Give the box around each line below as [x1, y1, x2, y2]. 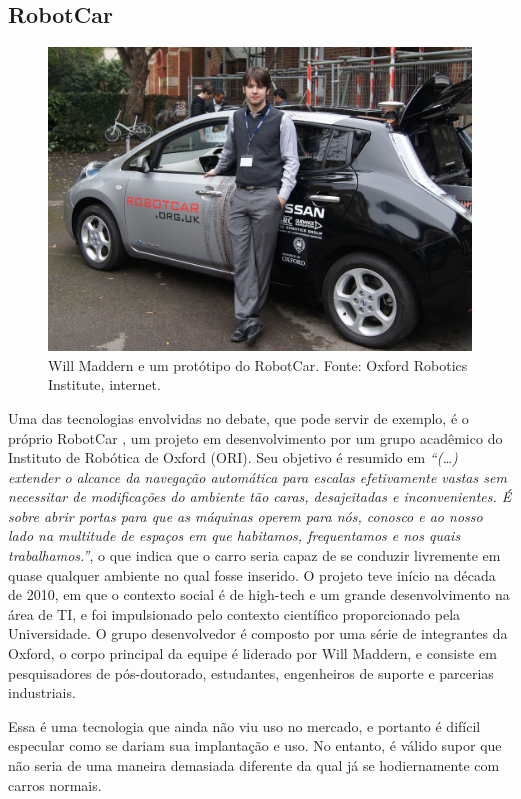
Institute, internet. [48, 374, 161, 395]
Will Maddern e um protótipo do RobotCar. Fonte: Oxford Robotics [48, 354, 468, 375]
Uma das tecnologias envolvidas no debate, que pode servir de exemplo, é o [8, 407, 469, 428]
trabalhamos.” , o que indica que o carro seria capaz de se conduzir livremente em [8, 545, 501, 566]
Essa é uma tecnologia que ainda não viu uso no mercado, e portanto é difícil [8, 715, 481, 736]
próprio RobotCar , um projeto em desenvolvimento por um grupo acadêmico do [8, 427, 503, 448]
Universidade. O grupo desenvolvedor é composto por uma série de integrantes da [8, 623, 508, 644]
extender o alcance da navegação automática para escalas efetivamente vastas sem [8, 466, 507, 487]
